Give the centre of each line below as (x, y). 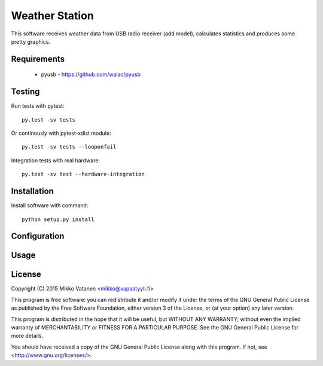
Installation (32, 191)
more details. (27, 336)
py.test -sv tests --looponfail (69, 147)
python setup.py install (58, 219)
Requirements (38, 59)
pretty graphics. (31, 41)
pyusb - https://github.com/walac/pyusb (91, 74)
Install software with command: (50, 205)
